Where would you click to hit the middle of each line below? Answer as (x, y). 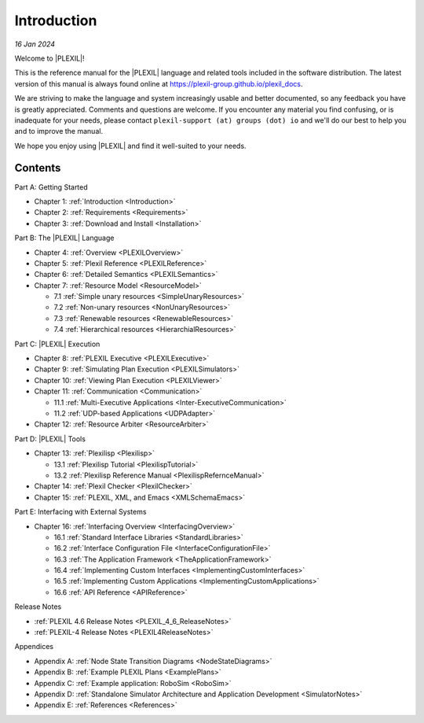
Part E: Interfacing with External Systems (80, 512)
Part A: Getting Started (51, 187)
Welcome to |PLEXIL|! (50, 58)
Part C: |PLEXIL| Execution (57, 344)
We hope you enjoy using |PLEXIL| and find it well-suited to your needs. (130, 146)
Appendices (34, 647)
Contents (38, 168)
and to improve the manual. (59, 131)
